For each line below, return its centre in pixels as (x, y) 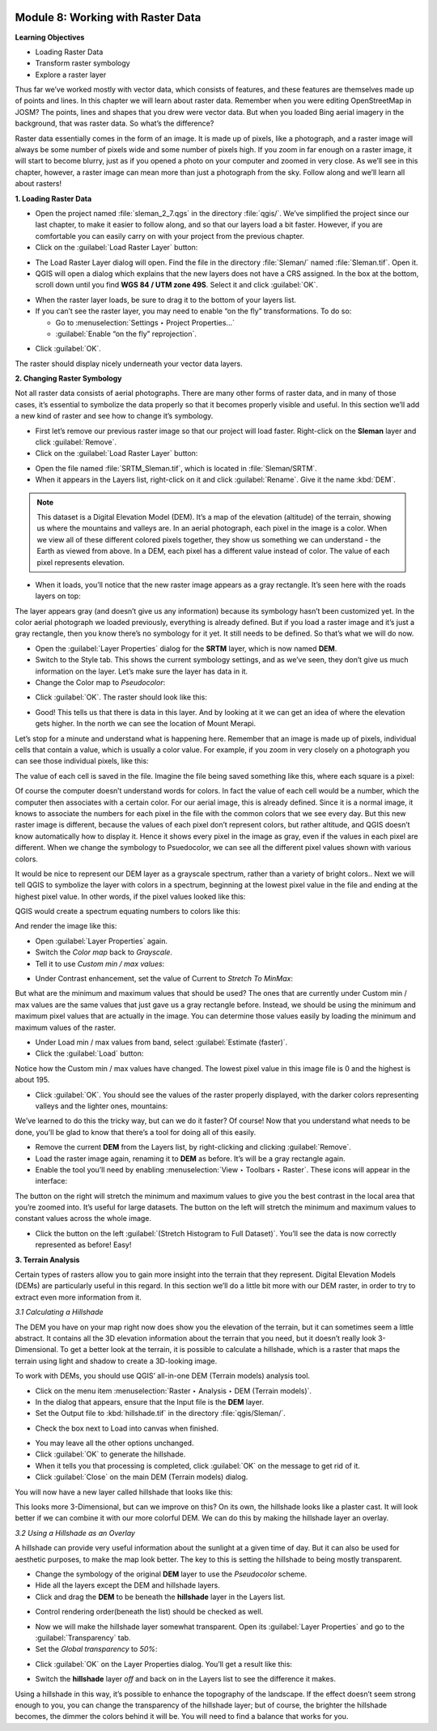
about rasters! (38, 184)
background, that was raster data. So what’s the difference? (115, 123)
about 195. (32, 1080)
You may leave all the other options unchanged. (115, 1443)
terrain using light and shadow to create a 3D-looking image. (116, 1361)
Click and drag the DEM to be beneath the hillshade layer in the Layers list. (160, 1597)
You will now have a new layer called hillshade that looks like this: (124, 1492)
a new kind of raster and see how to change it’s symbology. (114, 416)
